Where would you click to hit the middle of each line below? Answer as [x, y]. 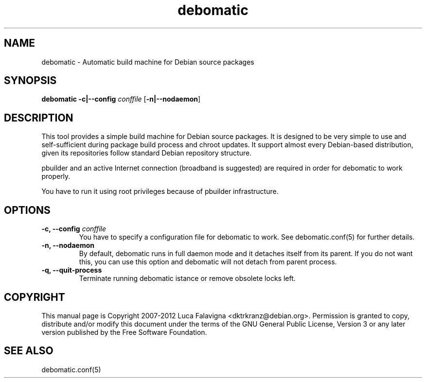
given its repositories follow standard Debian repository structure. [147, 153]
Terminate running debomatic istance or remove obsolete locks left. [187, 278]
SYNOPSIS [30, 81]
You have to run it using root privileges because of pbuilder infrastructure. [160, 191]
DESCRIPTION [39, 118]
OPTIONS [27, 210]
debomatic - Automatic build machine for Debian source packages [148, 62]
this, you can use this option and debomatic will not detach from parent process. [208, 262]
